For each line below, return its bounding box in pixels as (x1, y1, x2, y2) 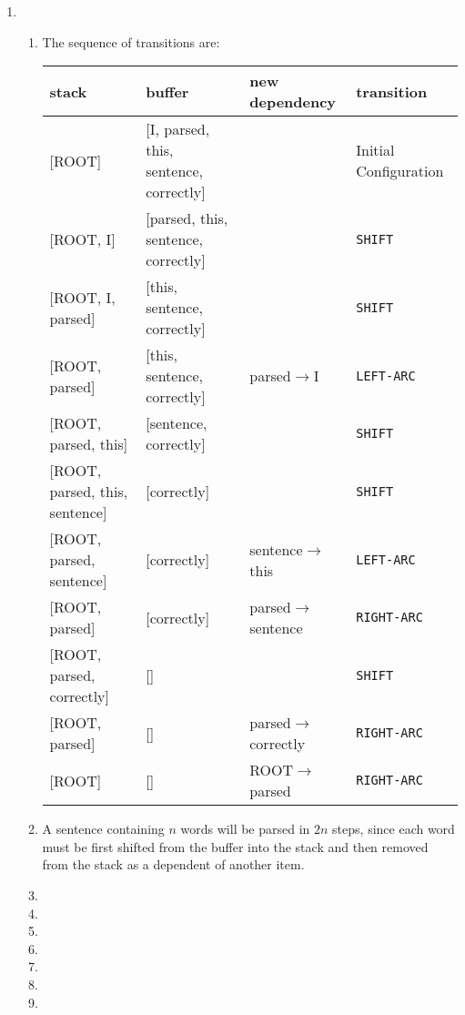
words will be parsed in (180, 819, 310, 838)
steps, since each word (332, 819, 455, 838)
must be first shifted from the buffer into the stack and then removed (42, 837, 429, 856)
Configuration (356, 160, 444, 182)
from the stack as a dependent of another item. (42, 855, 305, 874)
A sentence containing (42, 819, 165, 838)
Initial (356, 139, 395, 161)
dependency (249, 91, 337, 113)
